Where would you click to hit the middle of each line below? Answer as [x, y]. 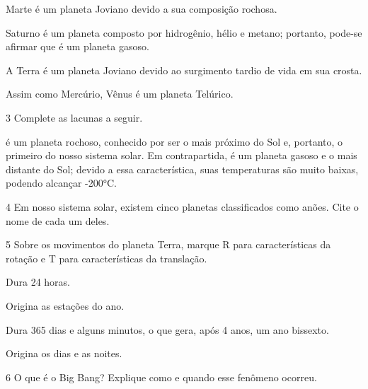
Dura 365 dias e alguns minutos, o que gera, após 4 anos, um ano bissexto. [167, 329]
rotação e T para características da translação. [107, 258]
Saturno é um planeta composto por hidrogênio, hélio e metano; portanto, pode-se [184, 32]
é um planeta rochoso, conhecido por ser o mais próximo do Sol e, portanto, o [174, 141]
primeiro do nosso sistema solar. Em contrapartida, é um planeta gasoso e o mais [182, 155]
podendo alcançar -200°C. [61, 183]
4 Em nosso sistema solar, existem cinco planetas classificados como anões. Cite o [182, 206]
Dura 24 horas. [38, 282]
